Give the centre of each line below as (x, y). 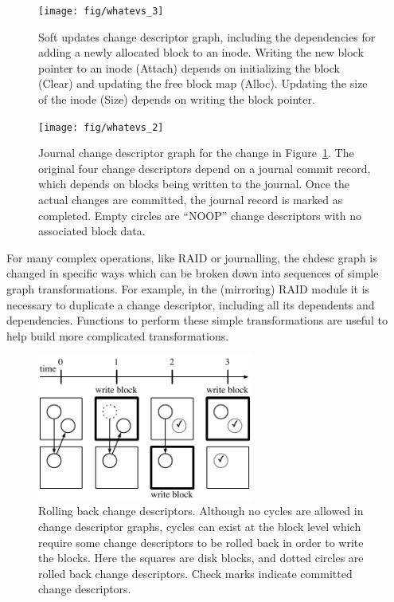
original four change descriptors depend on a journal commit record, (205, 168)
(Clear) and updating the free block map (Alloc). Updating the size (203, 83)
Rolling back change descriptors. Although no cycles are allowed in (201, 511)
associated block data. (92, 231)
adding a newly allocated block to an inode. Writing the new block (201, 52)
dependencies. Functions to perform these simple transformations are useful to (197, 320)
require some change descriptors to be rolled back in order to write (201, 542)
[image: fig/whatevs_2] (101, 127)
